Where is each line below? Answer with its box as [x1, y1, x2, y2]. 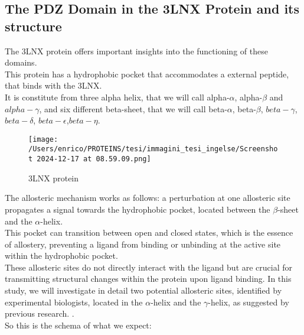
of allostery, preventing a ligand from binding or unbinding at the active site [5, 238, 281, 250]
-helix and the [151, 295, 201, 308]
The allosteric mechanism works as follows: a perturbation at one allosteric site [5, 191, 290, 204]
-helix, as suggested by [208, 295, 289, 308]
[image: [28, 135, 58, 144]
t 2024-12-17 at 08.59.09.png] [28, 155, 151, 164]
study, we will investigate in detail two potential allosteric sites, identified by [5, 284, 282, 297]
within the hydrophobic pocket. [5, 249, 118, 262]
